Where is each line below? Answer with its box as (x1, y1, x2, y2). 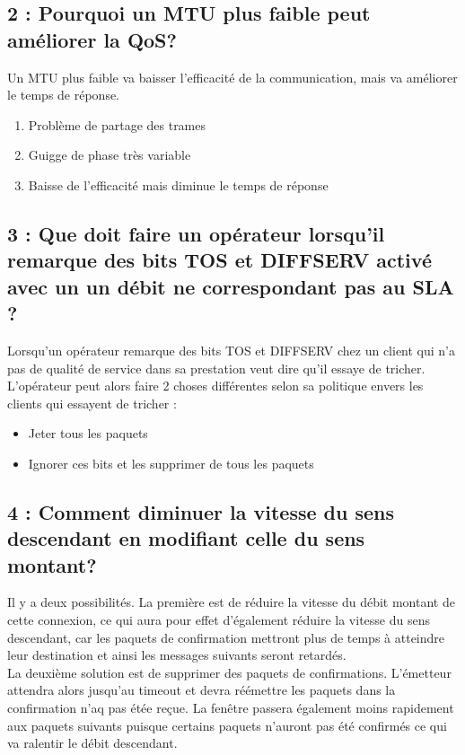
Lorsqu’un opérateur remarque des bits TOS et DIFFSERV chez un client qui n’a (7, 340, 456, 359)
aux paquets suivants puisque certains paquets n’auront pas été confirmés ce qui (7, 715, 447, 734)
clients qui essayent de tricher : (7, 393, 177, 412)
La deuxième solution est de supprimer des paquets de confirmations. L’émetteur (7, 663, 452, 681)
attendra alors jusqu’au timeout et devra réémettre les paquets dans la (7, 680, 396, 699)
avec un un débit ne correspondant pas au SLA (7, 272, 454, 300)
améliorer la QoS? (7, 25, 177, 53)
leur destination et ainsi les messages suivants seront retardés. (7, 645, 347, 664)
